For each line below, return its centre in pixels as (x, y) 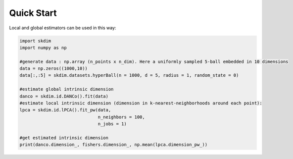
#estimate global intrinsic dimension (67, 89)
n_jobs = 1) (112, 124)
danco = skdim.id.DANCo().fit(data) (64, 96)
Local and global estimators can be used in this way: (63, 28)
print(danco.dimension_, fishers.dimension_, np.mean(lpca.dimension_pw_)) (114, 145)
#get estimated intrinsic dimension (64, 138)
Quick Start (33, 13)
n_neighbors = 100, (122, 117)
